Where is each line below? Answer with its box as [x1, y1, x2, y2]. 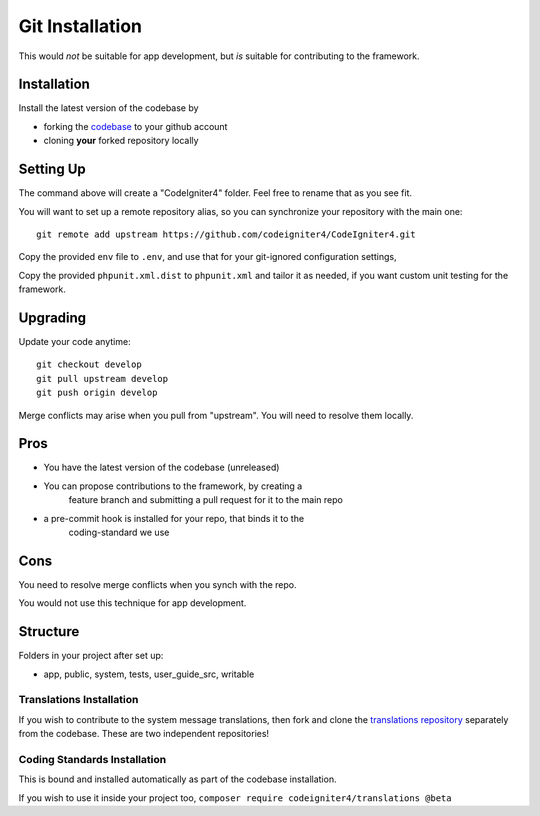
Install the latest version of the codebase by [18, 102, 199, 114]
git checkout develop [36, 359, 142, 370]
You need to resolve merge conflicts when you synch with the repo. [18, 578, 297, 590]
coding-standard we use [68, 526, 170, 539]
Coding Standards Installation [18, 752, 167, 766]
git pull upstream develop [36, 373, 169, 384]
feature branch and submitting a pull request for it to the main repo [68, 494, 344, 506]
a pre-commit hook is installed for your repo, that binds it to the [43, 512, 305, 524]
